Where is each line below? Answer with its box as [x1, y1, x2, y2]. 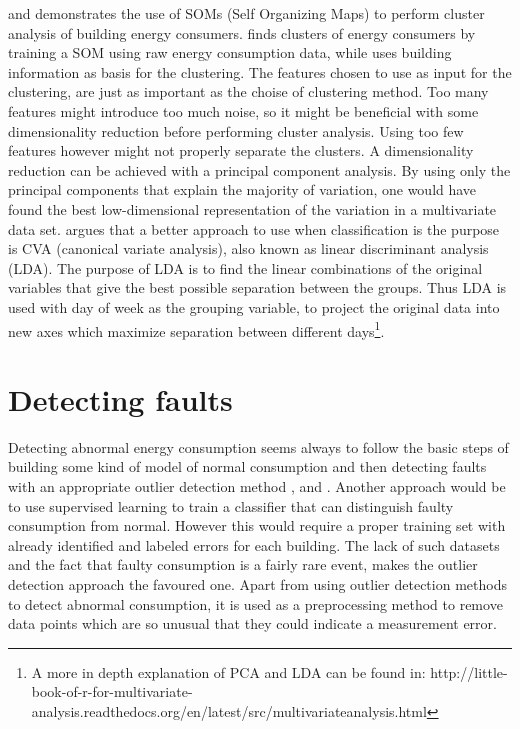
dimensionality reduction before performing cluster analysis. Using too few [8, 120, 464, 141]
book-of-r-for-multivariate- [31, 681, 193, 702]
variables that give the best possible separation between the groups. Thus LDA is [8, 277, 507, 298]
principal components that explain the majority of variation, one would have [8, 179, 477, 200]
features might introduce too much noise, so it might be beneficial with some [8, 100, 479, 121]
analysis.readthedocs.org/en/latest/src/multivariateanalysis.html [31, 701, 427, 721]
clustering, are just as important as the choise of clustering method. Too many [8, 81, 489, 102]
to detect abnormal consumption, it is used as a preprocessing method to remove [8, 593, 503, 614]
